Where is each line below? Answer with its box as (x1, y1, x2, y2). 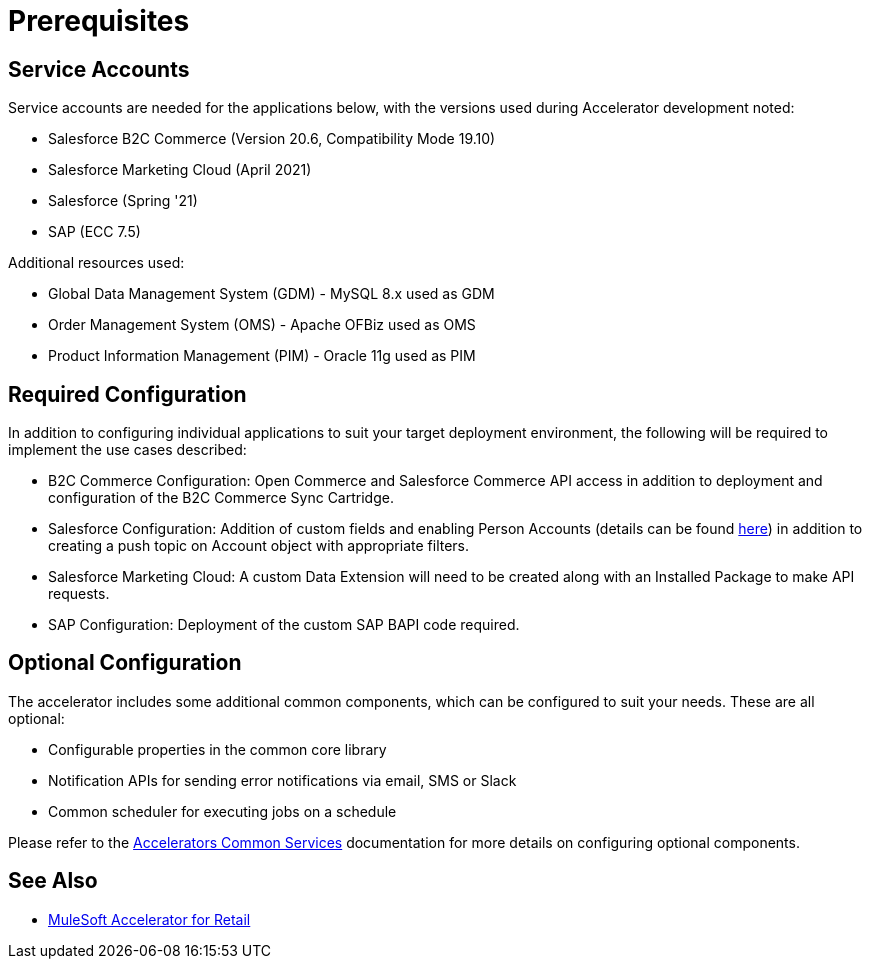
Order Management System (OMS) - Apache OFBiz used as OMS (48, 316, 476, 334)
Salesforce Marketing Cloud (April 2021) (48, 161, 312, 179)
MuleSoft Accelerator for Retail (48, 910, 251, 928)
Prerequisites (8, 4, 190, 38)
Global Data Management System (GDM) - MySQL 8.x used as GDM (48, 285, 495, 303)
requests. (48, 585, 110, 603)
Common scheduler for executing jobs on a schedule (48, 802, 397, 820)
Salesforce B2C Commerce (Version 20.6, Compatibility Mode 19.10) (48, 130, 496, 148)
